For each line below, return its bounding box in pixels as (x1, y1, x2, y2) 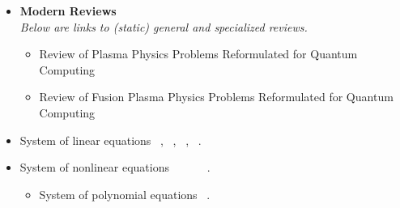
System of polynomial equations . (39, 185, 211, 202)
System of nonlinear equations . (19, 159, 211, 176)
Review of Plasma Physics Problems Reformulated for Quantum (39, 45, 358, 62)
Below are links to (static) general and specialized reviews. (19, 18, 308, 35)
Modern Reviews (19, 2, 117, 19)
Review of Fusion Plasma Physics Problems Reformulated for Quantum (39, 88, 394, 105)
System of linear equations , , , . (19, 131, 202, 148)
